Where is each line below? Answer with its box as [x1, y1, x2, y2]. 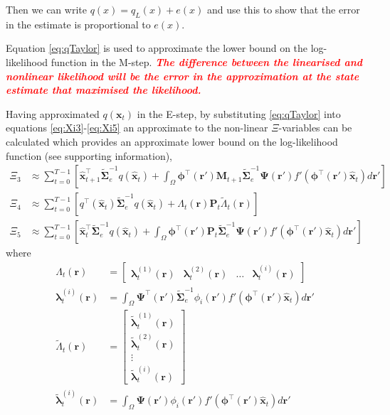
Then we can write [6, 2, 87, 16]
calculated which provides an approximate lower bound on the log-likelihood [6, 134, 338, 149]
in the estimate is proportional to [6, 16, 151, 31]
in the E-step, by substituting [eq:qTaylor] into [137, 106, 341, 121]
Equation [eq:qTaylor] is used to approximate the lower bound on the [6, 41, 308, 55]
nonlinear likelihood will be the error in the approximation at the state [6, 68, 359, 83]
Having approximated [6, 106, 100, 121]
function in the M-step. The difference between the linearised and [51, 54, 363, 69]
